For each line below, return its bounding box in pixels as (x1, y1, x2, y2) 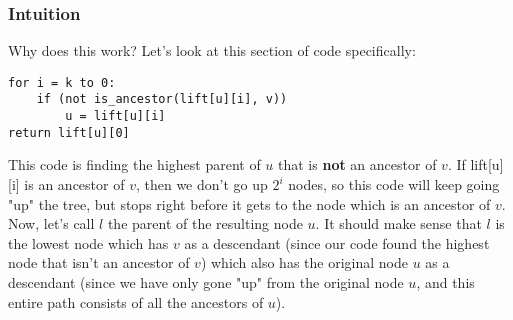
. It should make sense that (315, 213, 482, 234)
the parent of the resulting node (107, 213, 303, 234)
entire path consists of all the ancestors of (8, 291, 264, 312)
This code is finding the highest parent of (8, 154, 261, 175)
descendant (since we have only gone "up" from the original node (8, 272, 404, 292)
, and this (416, 272, 475, 292)
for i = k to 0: (8, 75, 116, 90)
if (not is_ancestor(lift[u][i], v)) (36, 92, 288, 107)
